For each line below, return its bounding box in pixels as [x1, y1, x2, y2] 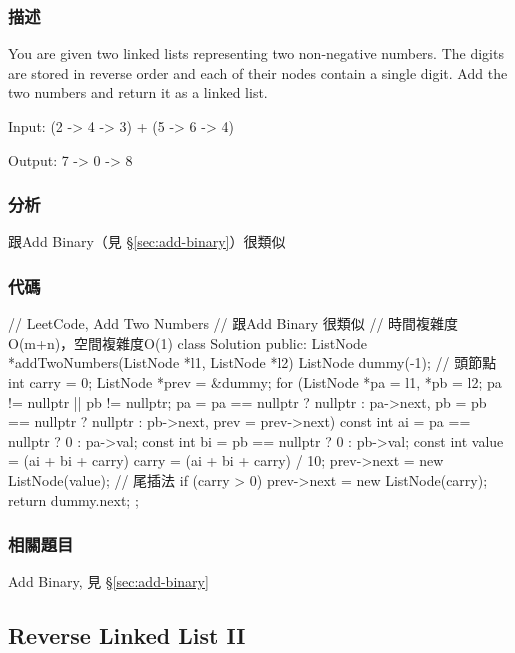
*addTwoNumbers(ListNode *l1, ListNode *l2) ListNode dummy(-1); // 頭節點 [8, 352, 497, 373]
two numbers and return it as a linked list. [8, 82, 268, 103]
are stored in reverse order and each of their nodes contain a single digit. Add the [8, 62, 508, 83]
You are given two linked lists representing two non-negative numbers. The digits [8, 43, 504, 64]
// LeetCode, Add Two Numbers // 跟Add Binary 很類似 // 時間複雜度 [8, 313, 459, 334]
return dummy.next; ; [8, 489, 139, 510]
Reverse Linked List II [8, 620, 246, 651]
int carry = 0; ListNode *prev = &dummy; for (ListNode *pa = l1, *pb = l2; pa [8, 372, 502, 392]
